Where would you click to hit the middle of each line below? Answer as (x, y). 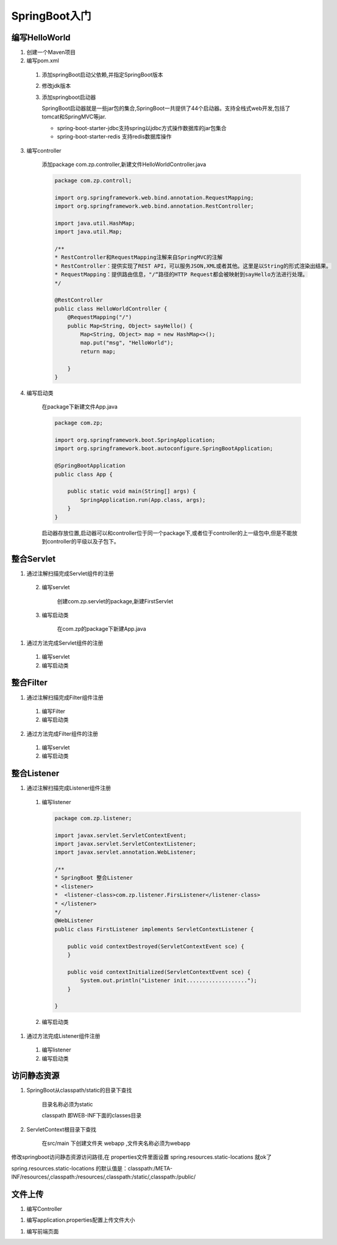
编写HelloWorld (41, 38)
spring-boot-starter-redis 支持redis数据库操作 (114, 137)
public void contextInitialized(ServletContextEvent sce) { (159, 972)
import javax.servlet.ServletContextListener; (125, 844)
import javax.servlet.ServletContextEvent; (121, 835)
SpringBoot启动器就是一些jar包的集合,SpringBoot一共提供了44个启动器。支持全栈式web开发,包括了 (166, 108)
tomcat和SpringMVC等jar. (74, 117)
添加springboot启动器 (69, 97)
